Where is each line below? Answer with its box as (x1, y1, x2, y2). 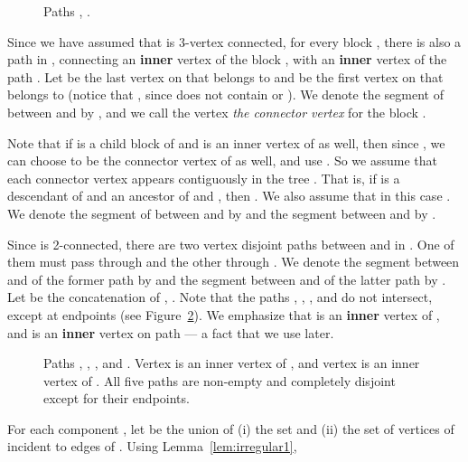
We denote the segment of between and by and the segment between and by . (7, 203, 436, 222)
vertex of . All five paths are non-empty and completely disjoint (43, 371, 396, 390)
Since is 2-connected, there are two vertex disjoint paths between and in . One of (7, 234, 454, 253)
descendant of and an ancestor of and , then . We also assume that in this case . (7, 186, 451, 205)
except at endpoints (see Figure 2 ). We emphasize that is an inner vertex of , (7, 305, 440, 324)
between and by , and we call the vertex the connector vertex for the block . (7, 102, 426, 121)
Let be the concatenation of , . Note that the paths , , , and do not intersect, (7, 288, 433, 306)
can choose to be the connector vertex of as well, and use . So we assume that (7, 151, 437, 170)
